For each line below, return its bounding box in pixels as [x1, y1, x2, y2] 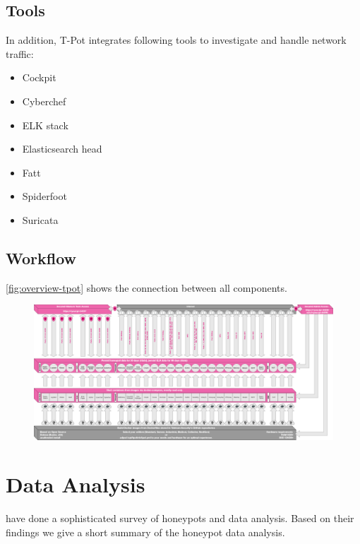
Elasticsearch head [22, 141, 102, 156]
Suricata [22, 212, 59, 227]
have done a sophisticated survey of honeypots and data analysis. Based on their [6, 511, 354, 526]
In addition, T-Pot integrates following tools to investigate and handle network [6, 32, 347, 47]
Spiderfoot [22, 189, 67, 203]
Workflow [6, 247, 77, 268]
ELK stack [22, 117, 68, 132]
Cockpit [22, 70, 56, 85]
